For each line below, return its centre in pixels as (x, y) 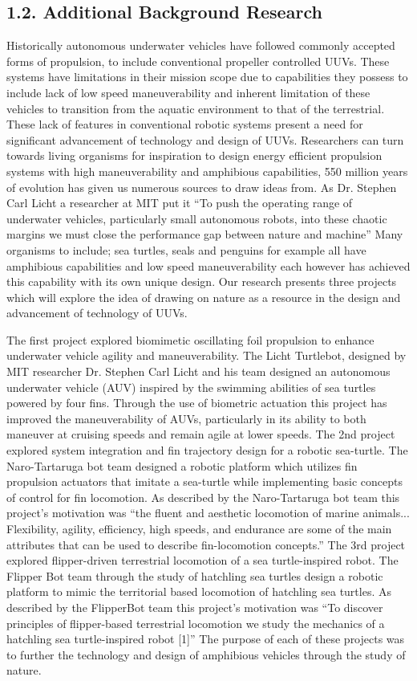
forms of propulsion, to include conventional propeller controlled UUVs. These (198, 61)
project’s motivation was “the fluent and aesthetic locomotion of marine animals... (208, 513)
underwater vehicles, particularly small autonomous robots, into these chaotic (197, 218)
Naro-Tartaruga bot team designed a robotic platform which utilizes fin (182, 465)
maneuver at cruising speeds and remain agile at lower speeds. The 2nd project (201, 434)
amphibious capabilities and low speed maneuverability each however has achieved (208, 265)
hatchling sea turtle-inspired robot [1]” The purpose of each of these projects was (206, 639)
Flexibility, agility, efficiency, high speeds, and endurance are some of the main (199, 529)
